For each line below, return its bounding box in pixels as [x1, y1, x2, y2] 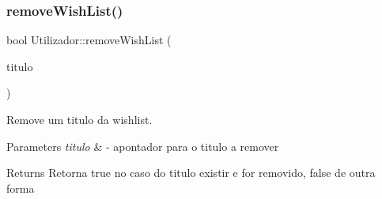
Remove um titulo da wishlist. [6, 111, 153, 127]
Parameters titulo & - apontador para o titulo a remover [6, 137, 279, 154]
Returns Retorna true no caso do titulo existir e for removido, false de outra [6, 164, 376, 181]
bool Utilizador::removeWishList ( [6, 32, 172, 48]
